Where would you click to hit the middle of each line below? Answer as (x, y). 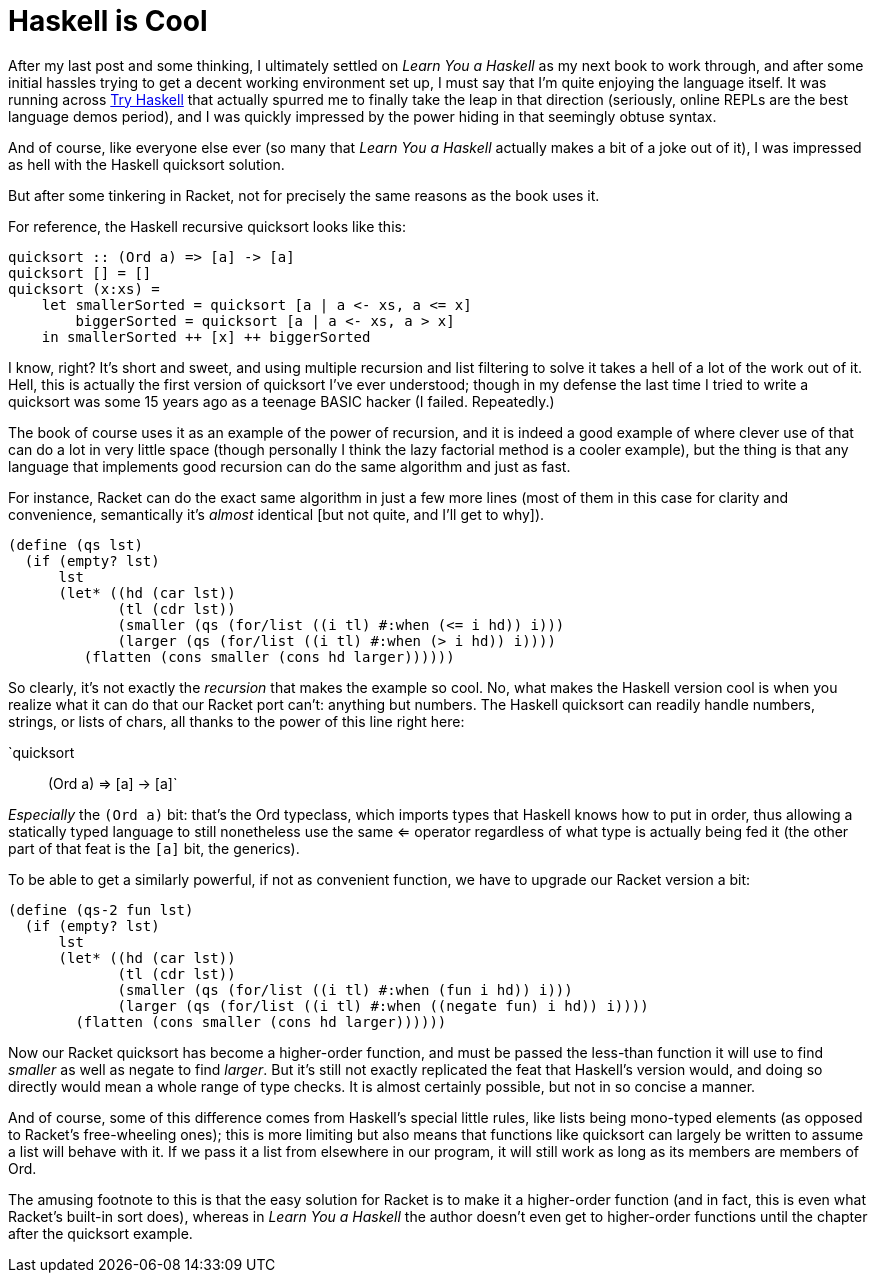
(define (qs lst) (75, 544)
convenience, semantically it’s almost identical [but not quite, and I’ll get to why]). (276, 514)
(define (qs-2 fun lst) (101, 909)
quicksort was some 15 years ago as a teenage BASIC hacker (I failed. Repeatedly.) (281, 401)
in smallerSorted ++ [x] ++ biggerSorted (206, 336)
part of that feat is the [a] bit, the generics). (154, 848)
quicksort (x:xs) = (84, 288)
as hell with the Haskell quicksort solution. (146, 164)
